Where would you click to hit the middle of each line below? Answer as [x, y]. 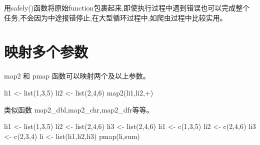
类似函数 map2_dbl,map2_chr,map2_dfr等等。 [79, 109]
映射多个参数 [46, 52]
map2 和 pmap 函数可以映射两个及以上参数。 [77, 76]
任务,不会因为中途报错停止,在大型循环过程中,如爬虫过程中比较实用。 [115, 17]
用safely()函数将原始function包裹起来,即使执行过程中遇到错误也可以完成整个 [127, 7]
